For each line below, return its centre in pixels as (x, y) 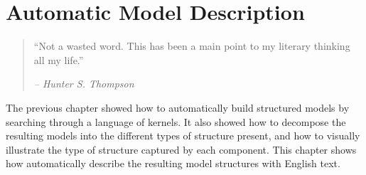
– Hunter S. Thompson (84, 84)
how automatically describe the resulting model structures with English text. (173, 163)
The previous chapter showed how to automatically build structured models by (178, 107)
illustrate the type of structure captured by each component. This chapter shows (181, 149)
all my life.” (59, 59)
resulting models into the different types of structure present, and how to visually (183, 136)
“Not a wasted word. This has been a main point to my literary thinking (192, 46)
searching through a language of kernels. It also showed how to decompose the (176, 121)
